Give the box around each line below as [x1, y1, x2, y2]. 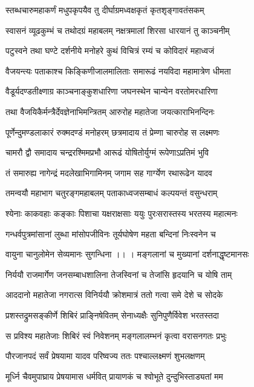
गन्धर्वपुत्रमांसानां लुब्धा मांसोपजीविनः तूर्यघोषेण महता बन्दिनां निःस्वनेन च [5, 227, 216, 240]
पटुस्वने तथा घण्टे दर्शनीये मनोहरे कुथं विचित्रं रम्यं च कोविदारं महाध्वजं [5, 44, 215, 57]
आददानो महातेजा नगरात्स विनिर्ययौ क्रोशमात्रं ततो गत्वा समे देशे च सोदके [5, 288, 223, 301]
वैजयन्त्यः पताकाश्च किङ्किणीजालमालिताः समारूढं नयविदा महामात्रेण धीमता [5, 64, 231, 77]
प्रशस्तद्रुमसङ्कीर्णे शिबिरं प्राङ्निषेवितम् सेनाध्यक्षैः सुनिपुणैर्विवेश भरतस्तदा [5, 308, 219, 321]
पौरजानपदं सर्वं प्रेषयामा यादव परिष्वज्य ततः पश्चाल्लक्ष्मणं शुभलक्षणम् [5, 349, 205, 362]
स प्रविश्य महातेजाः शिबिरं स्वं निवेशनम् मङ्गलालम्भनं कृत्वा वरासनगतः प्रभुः [5, 329, 227, 342]
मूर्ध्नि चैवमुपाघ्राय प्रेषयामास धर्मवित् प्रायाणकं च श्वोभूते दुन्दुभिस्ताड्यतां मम [5, 369, 223, 382]
